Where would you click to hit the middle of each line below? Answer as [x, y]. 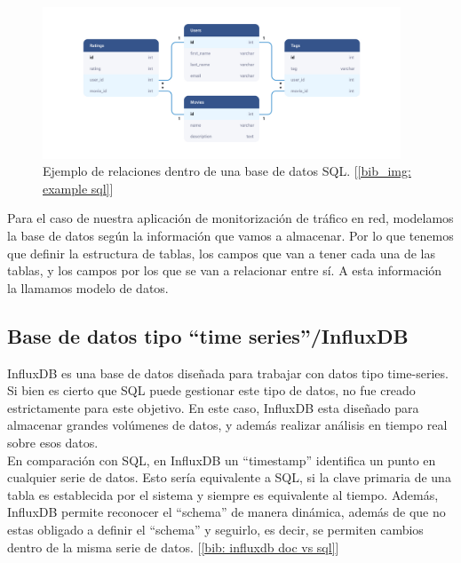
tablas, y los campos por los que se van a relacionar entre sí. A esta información [225, 270]
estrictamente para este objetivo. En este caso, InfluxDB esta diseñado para [213, 407]
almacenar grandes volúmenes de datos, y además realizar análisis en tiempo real [227, 425]
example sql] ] [78, 188]
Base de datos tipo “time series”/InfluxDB [208, 335]
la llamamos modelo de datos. [88, 287]
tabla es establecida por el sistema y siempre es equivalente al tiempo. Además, [223, 494]
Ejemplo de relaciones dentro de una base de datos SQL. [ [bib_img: [227, 171]
